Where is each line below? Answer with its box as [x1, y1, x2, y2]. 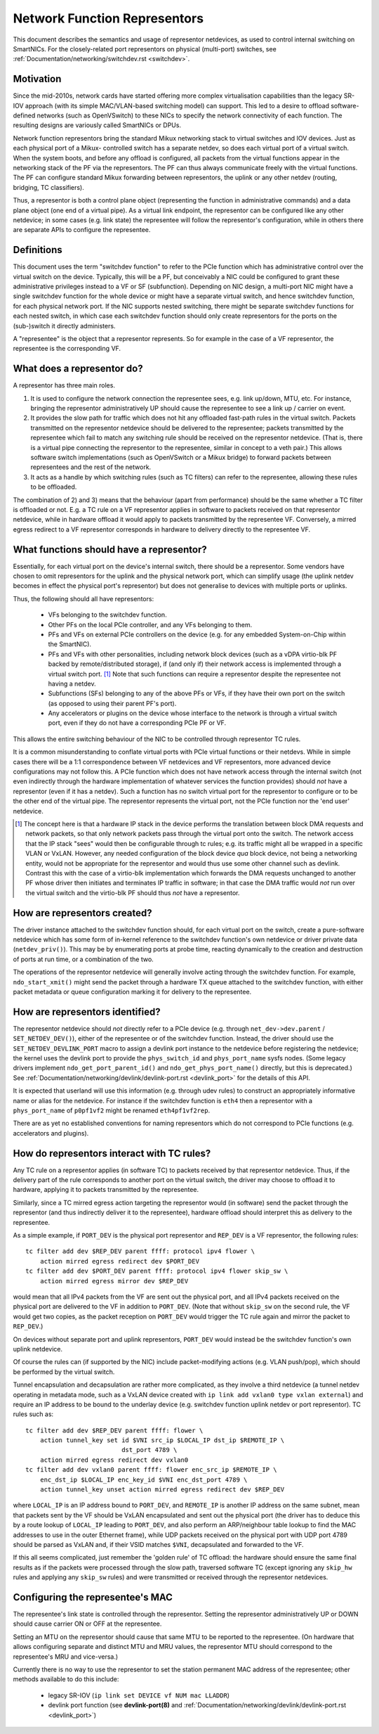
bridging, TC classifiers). [13, 183, 84, 191]
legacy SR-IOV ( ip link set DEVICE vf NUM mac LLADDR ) [48, 1691, 230, 1700]
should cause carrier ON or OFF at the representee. [13, 1619, 162, 1628]
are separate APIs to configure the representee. [13, 226, 151, 234]
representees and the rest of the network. [30, 463, 152, 471]
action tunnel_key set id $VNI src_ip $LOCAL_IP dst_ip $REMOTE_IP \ [39, 1437, 285, 1444]
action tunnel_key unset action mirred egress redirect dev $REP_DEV [39, 1486, 285, 1494]
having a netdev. [48, 679, 96, 688]
